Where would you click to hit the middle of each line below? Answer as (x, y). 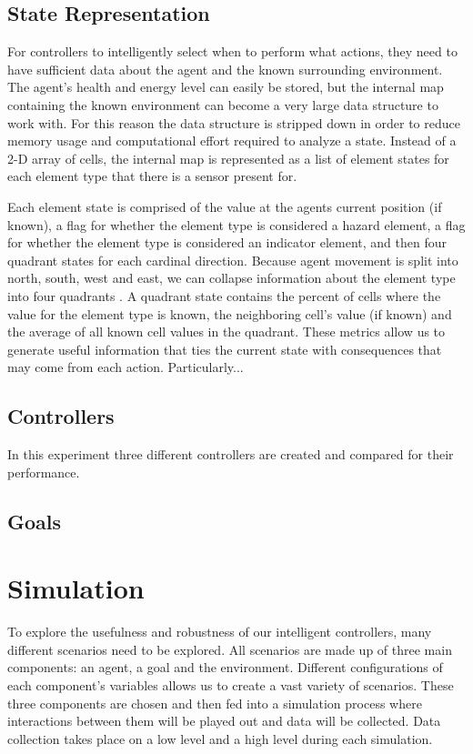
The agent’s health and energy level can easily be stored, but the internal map (226, 87)
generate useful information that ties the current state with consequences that (225, 349)
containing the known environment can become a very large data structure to (223, 104)
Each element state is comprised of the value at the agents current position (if (225, 206)
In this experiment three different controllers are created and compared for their (231, 454)
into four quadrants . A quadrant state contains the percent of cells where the (224, 295)
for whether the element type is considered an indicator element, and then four (227, 242)
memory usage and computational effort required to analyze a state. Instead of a (232, 141)
